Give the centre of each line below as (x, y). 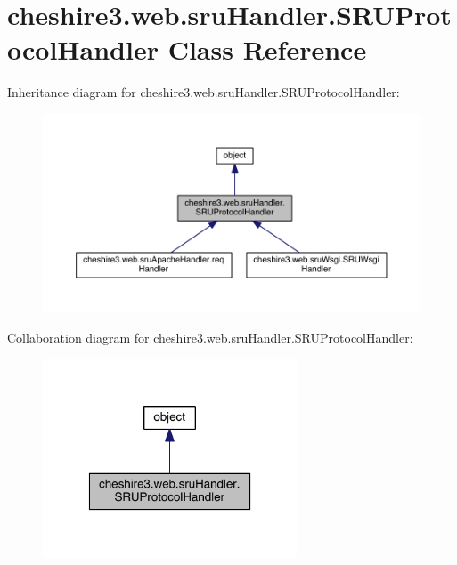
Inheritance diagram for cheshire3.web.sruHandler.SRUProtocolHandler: (204, 92)
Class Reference (267, 49)
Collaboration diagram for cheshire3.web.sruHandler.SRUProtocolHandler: (210, 337)
